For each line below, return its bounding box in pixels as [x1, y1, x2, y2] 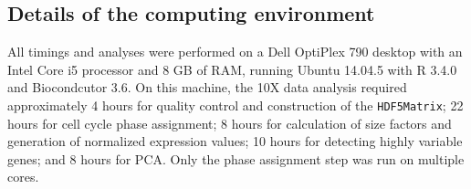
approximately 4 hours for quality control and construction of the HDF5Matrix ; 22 [7, 95, 464, 114]
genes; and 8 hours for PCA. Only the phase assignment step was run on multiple [7, 149, 465, 168]
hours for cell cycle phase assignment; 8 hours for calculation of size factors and [7, 113, 452, 132]
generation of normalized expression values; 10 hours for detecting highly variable [7, 131, 463, 151]
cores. [7, 167, 39, 186]
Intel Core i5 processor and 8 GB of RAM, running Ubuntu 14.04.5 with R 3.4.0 [7, 59, 457, 79]
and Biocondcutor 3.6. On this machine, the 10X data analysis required [7, 78, 407, 97]
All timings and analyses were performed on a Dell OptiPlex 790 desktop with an [7, 42, 463, 61]
